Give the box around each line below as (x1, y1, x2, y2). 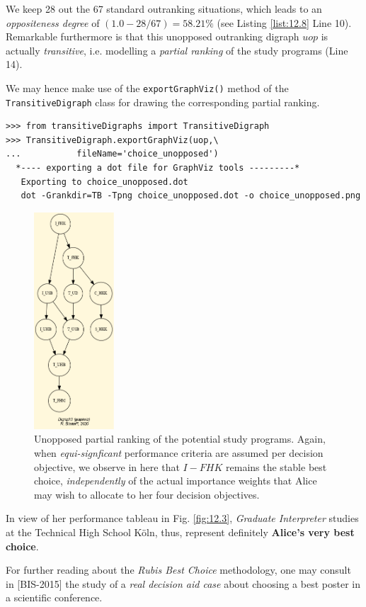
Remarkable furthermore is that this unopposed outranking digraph (6, 29, 299, 44)
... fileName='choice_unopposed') (6, 149, 219, 159)
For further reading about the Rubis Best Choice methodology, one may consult (6, 562, 351, 577)
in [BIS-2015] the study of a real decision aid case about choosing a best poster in (6, 576, 360, 591)
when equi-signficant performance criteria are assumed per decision (34, 446, 324, 460)
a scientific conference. (6, 590, 103, 605)
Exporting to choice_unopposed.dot (21, 176, 188, 187)
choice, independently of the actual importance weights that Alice (34, 473, 317, 488)
